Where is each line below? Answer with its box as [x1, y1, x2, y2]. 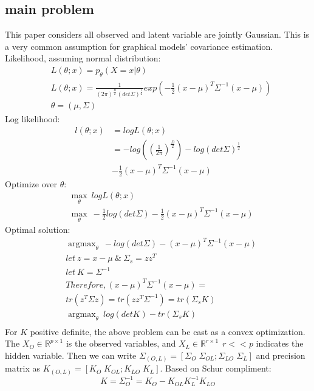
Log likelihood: [5, 112, 60, 125]
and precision [256, 348, 305, 361]
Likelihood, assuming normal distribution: [5, 52, 161, 64]
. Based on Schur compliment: [160, 362, 271, 375]
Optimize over [5, 177, 57, 190]
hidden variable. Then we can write [5, 348, 137, 361]
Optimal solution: [5, 223, 70, 236]
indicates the [256, 337, 304, 350]
